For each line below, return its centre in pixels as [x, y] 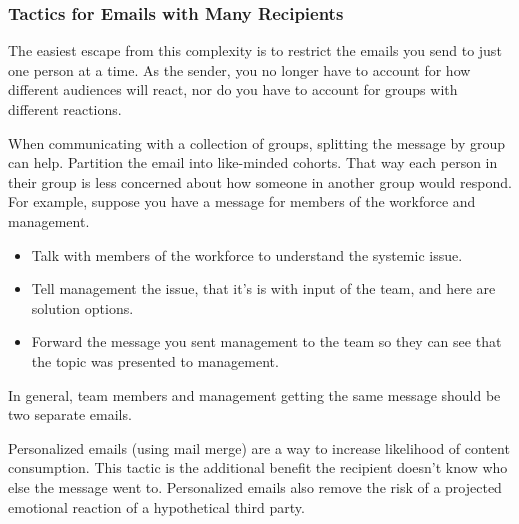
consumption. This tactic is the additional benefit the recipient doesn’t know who [258, 467]
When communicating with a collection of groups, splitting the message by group [256, 142]
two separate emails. [70, 414]
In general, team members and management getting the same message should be [254, 394]
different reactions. [65, 109]
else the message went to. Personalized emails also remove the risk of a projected [255, 486]
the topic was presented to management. [155, 360]
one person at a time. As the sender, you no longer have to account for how [239, 69]
